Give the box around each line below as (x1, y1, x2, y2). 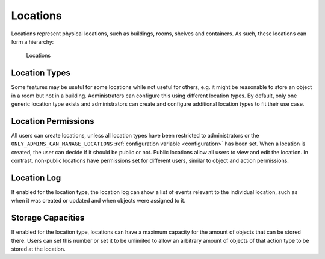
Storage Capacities (11, 213, 85, 223)
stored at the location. (11, 245, 66, 252)
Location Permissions (11, 116, 94, 126)
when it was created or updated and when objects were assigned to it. (11, 197, 186, 204)
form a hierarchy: (11, 38, 54, 45)
